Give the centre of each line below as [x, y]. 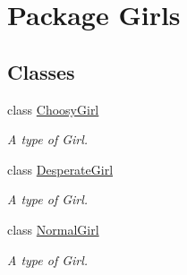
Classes [41, 71]
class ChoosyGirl [53, 109]
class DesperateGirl [60, 169]
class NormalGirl [53, 229]
